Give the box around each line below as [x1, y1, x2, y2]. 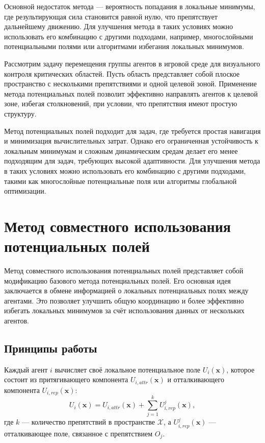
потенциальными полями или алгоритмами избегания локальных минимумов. [4, 41, 244, 52]
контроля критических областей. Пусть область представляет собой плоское [4, 68, 240, 79]
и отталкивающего [167, 374, 224, 385]
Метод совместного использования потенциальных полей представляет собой [4, 265, 244, 275]
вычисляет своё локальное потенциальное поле [55, 364, 200, 375]
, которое [226, 364, 255, 375]
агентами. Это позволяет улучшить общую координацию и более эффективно [4, 295, 244, 306]
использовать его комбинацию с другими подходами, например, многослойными [4, 31, 253, 41]
